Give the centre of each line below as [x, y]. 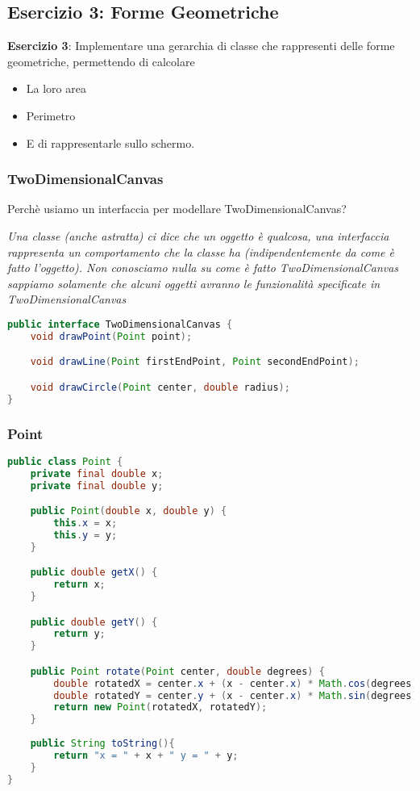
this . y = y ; [85, 535]
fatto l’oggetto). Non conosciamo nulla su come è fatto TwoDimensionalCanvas [203, 268]
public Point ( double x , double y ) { [129, 511]
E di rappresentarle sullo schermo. [110, 142]
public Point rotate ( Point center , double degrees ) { [177, 671]
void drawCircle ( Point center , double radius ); [160, 387]
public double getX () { [94, 573]
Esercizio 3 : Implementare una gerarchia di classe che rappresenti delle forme [201, 46]
